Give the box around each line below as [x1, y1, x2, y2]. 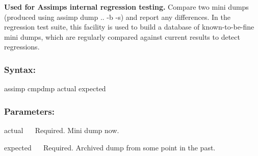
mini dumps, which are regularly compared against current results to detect [4, 31, 240, 42]
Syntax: [4, 63, 36, 75]
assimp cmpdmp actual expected [4, 83, 106, 94]
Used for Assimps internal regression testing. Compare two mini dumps [4, 2, 249, 12]
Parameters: [4, 105, 55, 117]
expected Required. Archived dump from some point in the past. [4, 142, 216, 152]
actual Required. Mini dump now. [4, 125, 119, 135]
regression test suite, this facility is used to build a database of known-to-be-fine [4, 21, 254, 32]
